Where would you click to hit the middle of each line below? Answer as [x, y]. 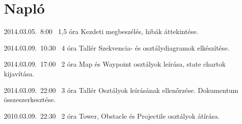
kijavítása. [19, 73]
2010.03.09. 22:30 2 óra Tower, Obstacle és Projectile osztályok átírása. [112, 115]
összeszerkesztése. [30, 99]
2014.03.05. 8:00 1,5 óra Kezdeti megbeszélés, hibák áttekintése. [101, 31]
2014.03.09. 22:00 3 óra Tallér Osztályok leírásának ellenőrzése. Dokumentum [121, 90]
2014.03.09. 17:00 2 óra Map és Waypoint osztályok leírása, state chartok [115, 64]
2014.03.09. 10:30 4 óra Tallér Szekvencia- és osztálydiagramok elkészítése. [117, 47]
